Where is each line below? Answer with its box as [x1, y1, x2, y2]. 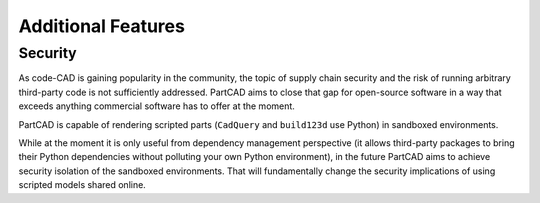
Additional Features [18, 15, 185, 37]
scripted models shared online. [18, 179, 147, 191]
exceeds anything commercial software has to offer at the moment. [18, 100, 295, 112]
